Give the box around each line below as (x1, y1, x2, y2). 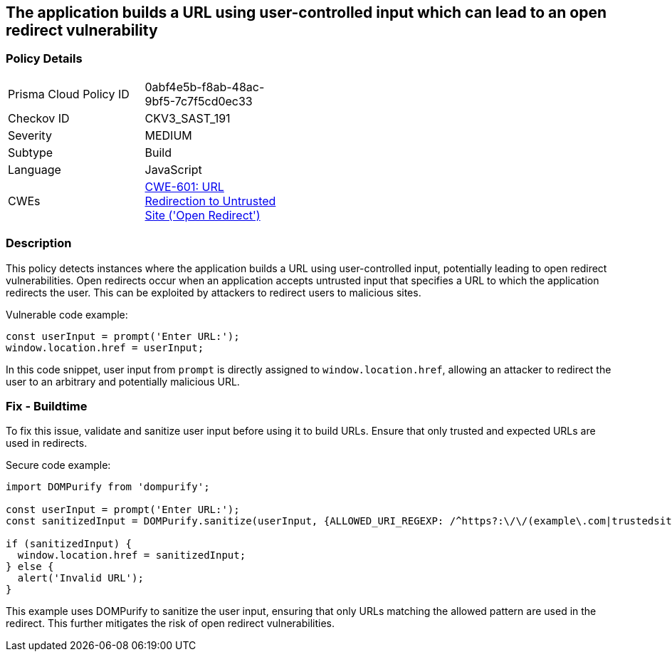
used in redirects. (6, 437, 88, 450)
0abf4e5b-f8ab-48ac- (145, 79, 265, 94)
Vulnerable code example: (6, 308, 128, 321)
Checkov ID (8, 110, 70, 125)
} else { (6, 561, 54, 573)
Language (8, 162, 61, 177)
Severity (8, 128, 52, 143)
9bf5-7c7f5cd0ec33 (145, 93, 253, 108)
